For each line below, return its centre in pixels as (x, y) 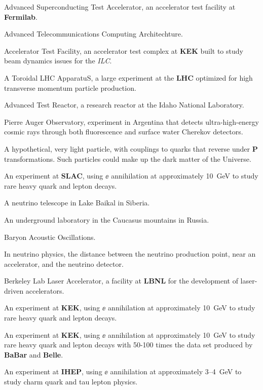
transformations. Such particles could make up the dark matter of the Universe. (128, 158)
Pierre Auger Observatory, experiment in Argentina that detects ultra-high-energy (131, 121)
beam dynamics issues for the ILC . (58, 61)
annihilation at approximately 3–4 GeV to (176, 371)
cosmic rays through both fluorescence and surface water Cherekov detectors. (124, 132)
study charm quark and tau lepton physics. (71, 382)
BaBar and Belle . (34, 354)
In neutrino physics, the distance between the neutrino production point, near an (130, 254)
